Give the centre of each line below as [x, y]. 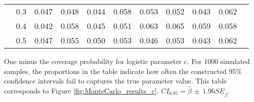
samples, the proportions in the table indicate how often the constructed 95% [123, 71]
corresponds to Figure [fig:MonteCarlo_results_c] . [81, 90]
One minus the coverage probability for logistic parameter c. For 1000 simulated [127, 61]
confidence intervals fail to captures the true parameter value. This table [115, 81]
